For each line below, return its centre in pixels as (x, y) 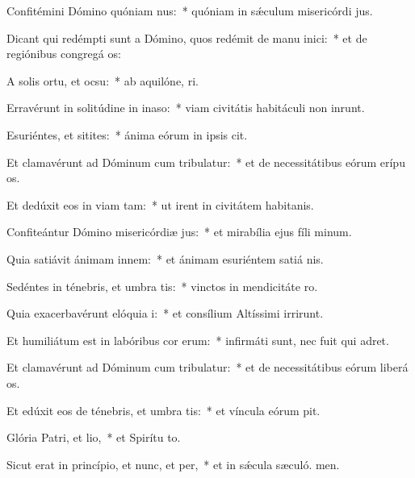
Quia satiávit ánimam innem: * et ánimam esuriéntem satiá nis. (165, 258)
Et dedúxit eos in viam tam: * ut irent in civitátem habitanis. (160, 204)
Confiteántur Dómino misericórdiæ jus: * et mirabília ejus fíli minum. (179, 232)
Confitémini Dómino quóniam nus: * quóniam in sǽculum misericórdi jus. (190, 10)
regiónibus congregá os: (64, 54)
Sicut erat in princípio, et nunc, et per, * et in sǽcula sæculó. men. (173, 464)
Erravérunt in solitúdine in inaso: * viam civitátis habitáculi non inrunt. (186, 108)
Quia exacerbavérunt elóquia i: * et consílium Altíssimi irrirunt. (165, 313)
